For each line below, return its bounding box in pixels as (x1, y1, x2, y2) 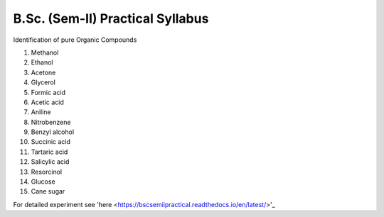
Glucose (31, 177, 56, 186)
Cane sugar (31, 187, 65, 196)
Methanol (31, 48, 59, 57)
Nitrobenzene (31, 118, 71, 126)
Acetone (31, 68, 56, 77)
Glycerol (31, 78, 56, 87)
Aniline (31, 108, 51, 116)
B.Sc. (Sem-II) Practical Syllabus (13, 11, 209, 26)
